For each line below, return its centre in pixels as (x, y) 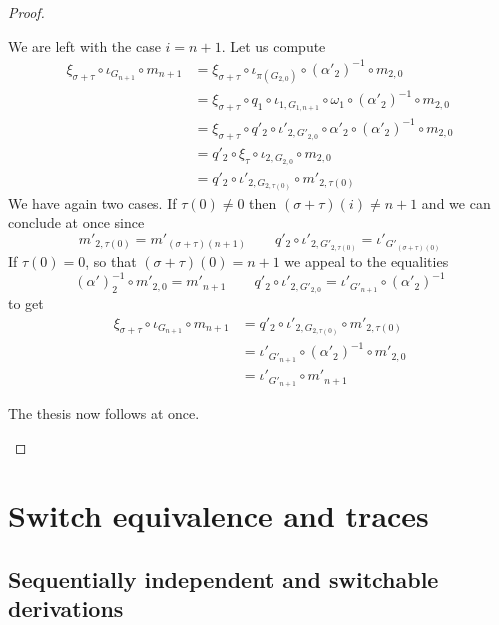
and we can (456, 202)
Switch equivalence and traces (218, 515)
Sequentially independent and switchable (223, 578)
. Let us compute (273, 45)
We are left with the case (84, 45)
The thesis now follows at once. (104, 412)
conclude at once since (76, 222)
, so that (111, 261)
